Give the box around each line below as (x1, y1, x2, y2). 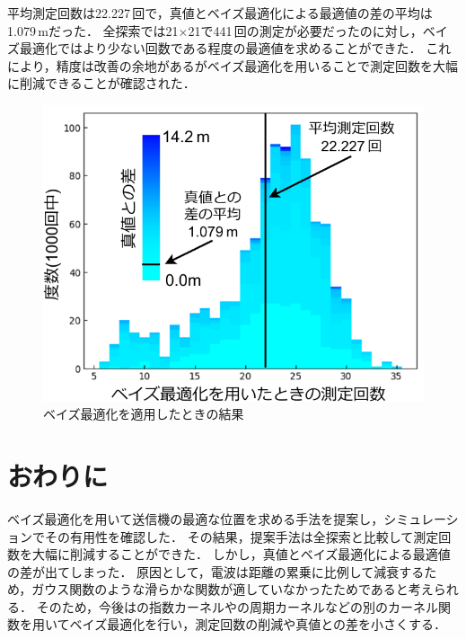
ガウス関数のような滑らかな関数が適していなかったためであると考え (31, 580, 434, 599)
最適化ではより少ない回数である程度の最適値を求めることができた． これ (19, 39, 452, 58)
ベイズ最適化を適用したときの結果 (43, 404, 244, 423)
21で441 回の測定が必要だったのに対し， (188, 21, 423, 40)
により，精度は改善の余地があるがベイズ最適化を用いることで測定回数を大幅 (7, 56, 458, 75)
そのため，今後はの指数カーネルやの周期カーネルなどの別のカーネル (36, 597, 438, 616)
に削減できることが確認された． (7, 74, 196, 93)
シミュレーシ (383, 509, 459, 528)
